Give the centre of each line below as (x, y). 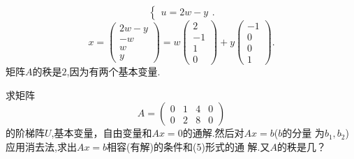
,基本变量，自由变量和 (102, 133)
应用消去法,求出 (41, 146)
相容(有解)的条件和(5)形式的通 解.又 (189, 146)
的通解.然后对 (213, 133)
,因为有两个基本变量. (113, 71)
